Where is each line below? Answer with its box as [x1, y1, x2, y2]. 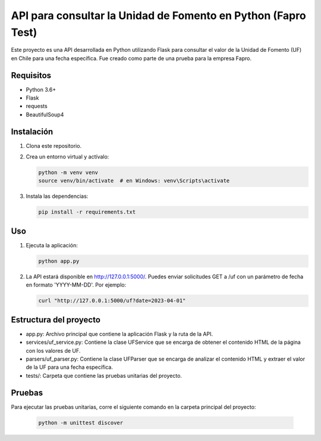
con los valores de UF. [26, 347, 81, 354]
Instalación [11, 126, 53, 136]
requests [26, 103, 48, 110]
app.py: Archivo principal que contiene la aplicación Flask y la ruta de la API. [26, 330, 213, 337]
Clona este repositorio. [26, 142, 82, 149]
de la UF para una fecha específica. [26, 364, 113, 371]
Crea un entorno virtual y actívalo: [26, 153, 109, 160]
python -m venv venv [38, 169, 98, 176]
